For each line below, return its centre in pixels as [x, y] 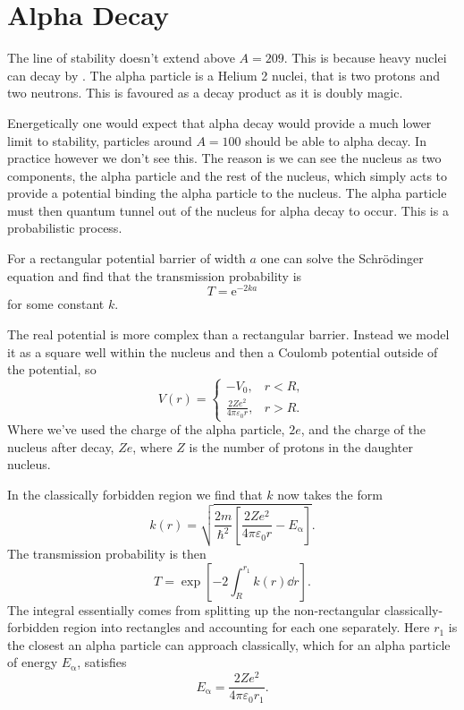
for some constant [56, 304]
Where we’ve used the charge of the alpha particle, [146, 429]
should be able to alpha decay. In [336, 140]
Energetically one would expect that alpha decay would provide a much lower [219, 122]
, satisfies [102, 662]
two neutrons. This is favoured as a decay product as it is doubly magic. [205, 93]
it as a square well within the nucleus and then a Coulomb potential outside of [223, 351]
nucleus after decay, [61, 446]
